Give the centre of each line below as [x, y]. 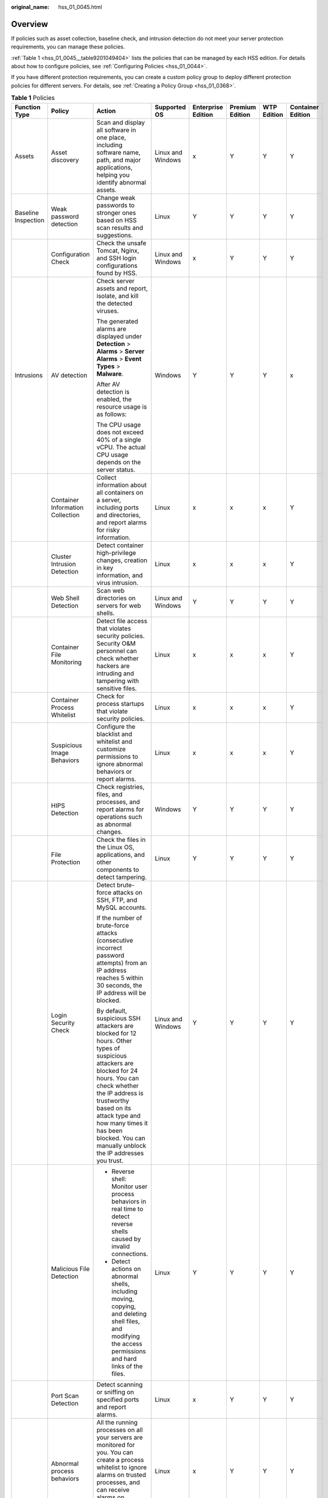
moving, [123, 1298]
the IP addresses [120, 1153]
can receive [113, 1490]
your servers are [120, 1437]
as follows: [112, 414]
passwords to [116, 205]
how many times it [122, 1123]
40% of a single [119, 439]
